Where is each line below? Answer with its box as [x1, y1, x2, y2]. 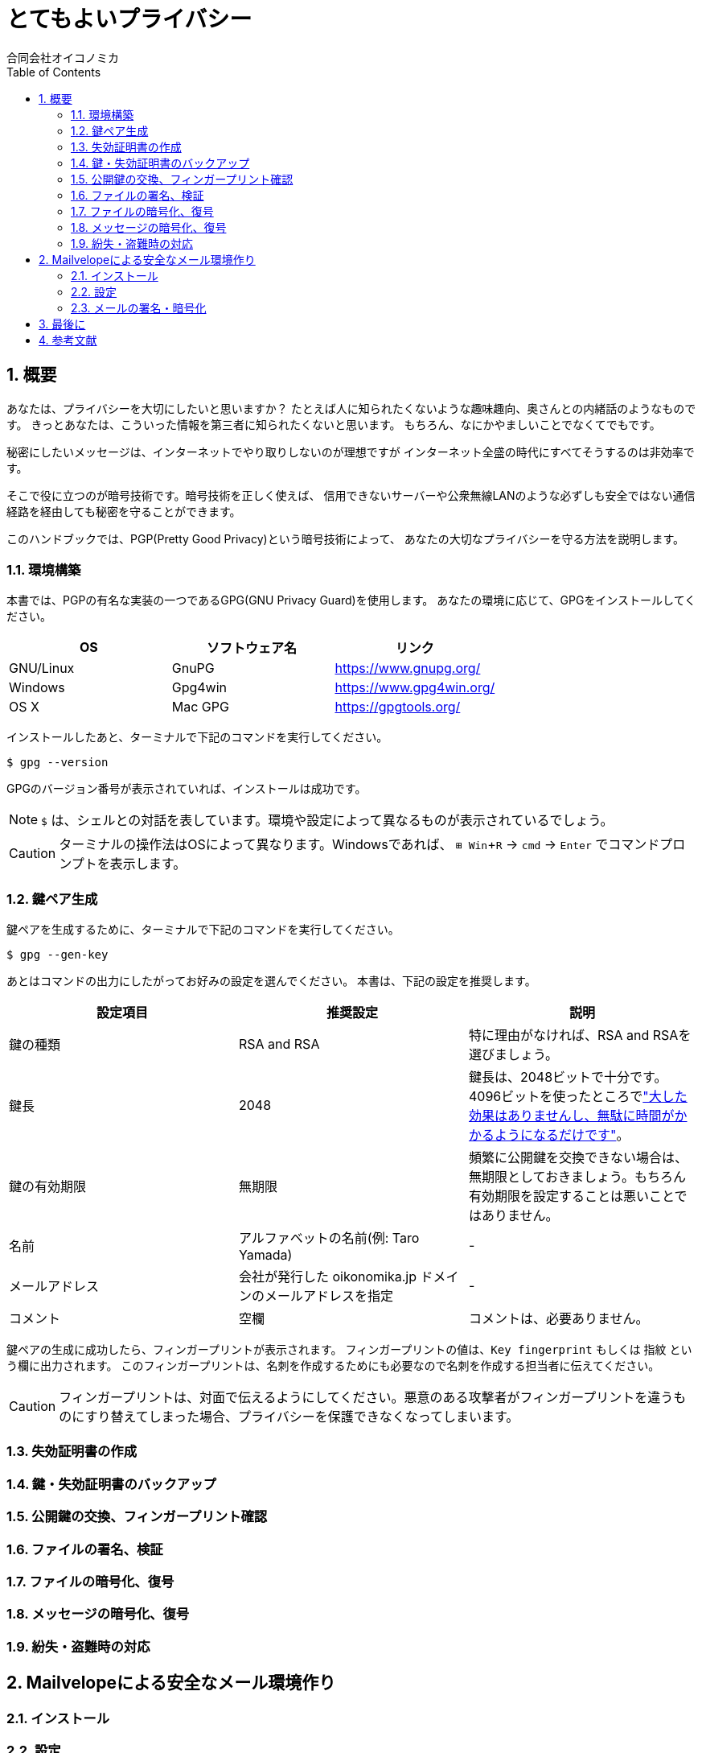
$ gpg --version [6, 756, 109, 769]
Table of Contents [6, 64, 101, 79]
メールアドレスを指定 [264, 1288, 393, 1305]
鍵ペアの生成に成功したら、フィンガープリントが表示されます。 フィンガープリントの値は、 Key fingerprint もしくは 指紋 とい [6, 1343, 692, 1357]
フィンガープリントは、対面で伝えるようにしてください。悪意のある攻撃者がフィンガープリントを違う [59, 1389, 674, 1406]
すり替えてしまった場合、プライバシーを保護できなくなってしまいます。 [84, 1409, 519, 1425]
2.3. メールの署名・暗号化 [71, 300, 207, 315]
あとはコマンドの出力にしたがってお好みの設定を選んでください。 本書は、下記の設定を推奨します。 [6, 974, 536, 988]
